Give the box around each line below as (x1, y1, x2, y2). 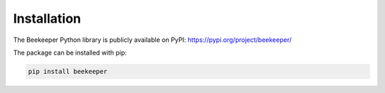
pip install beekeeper (28, 67, 108, 75)
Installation (13, 11, 81, 26)
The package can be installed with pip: (13, 48, 128, 57)
